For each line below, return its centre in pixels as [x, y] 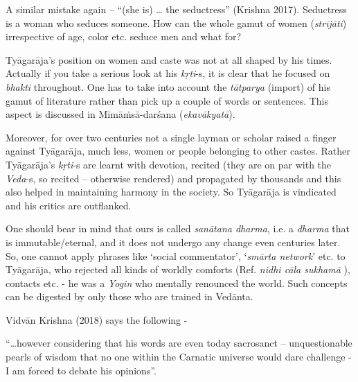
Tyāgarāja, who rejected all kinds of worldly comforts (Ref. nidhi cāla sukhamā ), [178, 269]
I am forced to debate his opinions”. [81, 370]
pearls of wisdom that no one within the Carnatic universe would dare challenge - [179, 357]
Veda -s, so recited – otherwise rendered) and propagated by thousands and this [173, 178]
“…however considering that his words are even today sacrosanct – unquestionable [179, 343]
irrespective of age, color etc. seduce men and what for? [124, 36]
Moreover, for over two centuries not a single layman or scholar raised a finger [171, 137]
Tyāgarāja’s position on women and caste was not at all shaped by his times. [169, 59]
